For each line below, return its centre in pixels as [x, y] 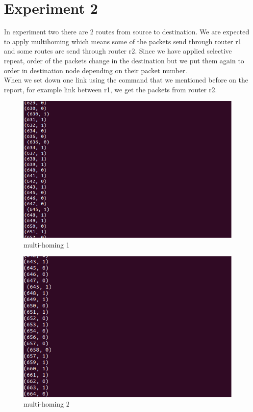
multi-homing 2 [47, 404]
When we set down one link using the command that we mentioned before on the [126, 80]
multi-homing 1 [47, 244]
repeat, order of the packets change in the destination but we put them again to [124, 60]
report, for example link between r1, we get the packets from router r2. [111, 89]
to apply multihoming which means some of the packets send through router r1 [123, 41]
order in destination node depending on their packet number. [96, 70]
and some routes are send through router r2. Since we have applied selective [118, 51]
